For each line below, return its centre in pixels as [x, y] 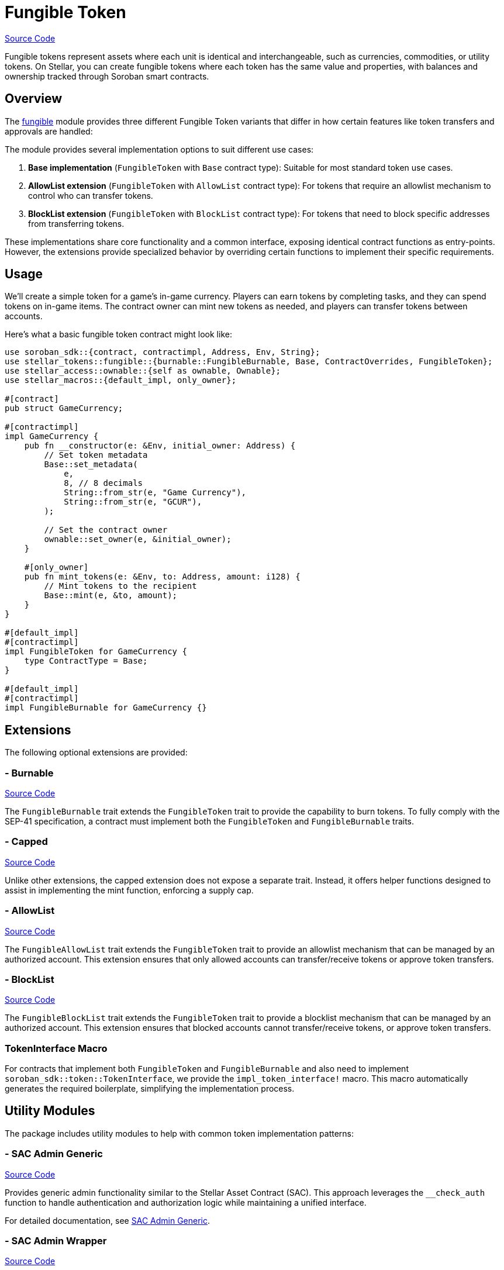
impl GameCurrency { [52, 436]
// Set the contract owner [106, 530]
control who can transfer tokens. [91, 195]
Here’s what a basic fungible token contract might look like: [118, 334]
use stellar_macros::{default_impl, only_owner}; [121, 380]
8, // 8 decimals [103, 483]
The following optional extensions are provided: [96, 753]
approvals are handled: [49, 131]
